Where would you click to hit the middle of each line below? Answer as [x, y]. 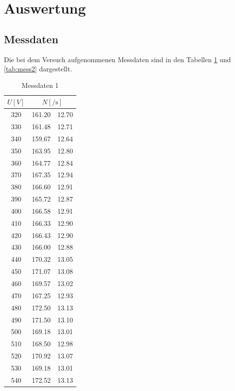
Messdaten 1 [40, 85]
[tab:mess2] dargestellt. [38, 69]
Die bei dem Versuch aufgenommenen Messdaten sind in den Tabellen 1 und [117, 59]
